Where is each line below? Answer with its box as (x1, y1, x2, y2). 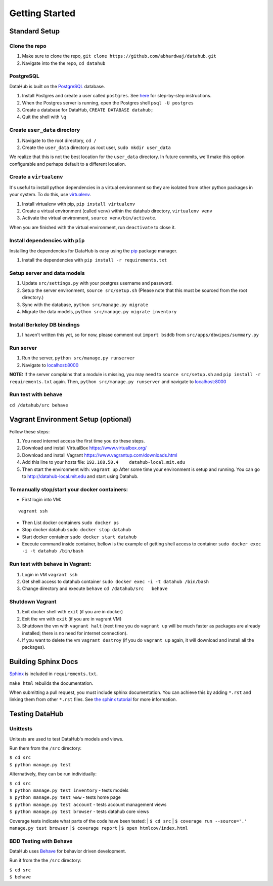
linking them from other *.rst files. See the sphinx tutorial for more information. (9, 696, 177, 703)
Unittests (9, 725, 33, 732)
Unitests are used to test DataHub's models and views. (9, 735, 124, 742)
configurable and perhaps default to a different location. (9, 161, 126, 167)
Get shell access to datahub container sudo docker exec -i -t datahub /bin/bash (22, 578, 209, 584)
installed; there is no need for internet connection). (22, 630, 128, 636)
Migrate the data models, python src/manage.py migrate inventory (22, 309, 177, 315)
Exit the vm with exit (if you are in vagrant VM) (22, 616, 122, 622)
